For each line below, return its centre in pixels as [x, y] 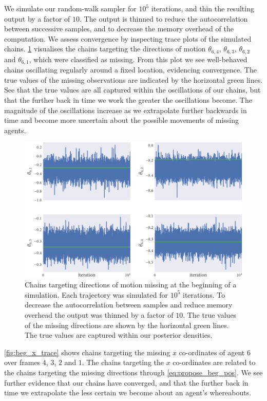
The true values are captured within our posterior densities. [119, 335]
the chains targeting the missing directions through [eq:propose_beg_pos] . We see [133, 372]
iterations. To [204, 294]
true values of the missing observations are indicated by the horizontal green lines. [133, 79]
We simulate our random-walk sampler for [70, 8]
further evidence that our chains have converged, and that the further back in [126, 382]
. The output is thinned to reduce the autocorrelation [164, 18]
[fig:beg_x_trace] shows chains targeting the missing [87, 352]
